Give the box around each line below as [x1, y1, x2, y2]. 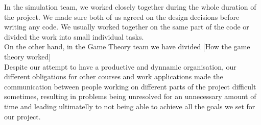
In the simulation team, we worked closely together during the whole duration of [4, 2, 256, 12]
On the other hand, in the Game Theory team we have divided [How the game [4, 41, 250, 52]
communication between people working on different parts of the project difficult [4, 81, 256, 91]
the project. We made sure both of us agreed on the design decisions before [4, 11, 240, 22]
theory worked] [4, 51, 51, 61]
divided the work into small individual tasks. [4, 31, 144, 42]
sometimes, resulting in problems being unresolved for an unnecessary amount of [4, 91, 256, 102]
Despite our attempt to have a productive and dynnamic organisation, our [4, 61, 236, 72]
